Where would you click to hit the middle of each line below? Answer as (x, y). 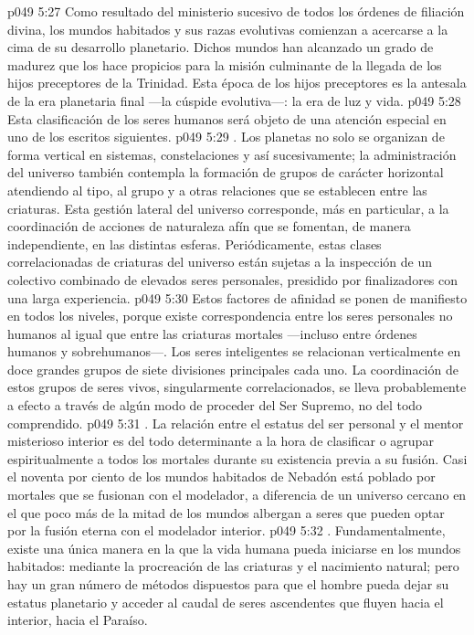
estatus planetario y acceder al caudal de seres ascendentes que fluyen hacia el (226, 602)
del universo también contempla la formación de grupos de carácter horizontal (226, 172)
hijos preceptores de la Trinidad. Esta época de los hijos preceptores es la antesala (237, 83)
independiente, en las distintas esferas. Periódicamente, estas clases (195, 243)
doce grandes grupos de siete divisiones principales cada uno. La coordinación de (233, 369)
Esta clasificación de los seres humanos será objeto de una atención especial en (227, 118)
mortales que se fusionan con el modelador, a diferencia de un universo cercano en (237, 495)
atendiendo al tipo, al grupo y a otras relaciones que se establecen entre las (217, 190)
